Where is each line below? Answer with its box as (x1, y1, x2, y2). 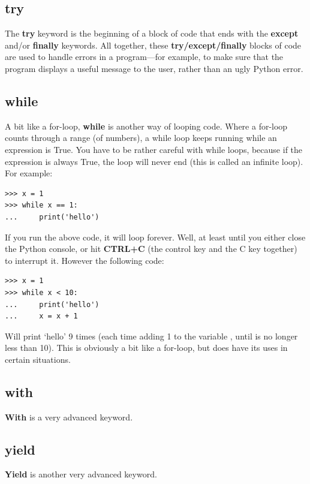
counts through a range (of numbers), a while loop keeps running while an (5, 131, 277, 144)
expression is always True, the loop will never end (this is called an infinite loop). (5, 155, 303, 167)
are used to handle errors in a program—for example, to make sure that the (5, 50, 284, 63)
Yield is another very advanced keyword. (5, 468, 157, 480)
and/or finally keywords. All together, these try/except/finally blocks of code (5, 38, 302, 51)
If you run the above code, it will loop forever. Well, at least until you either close (5, 230, 306, 243)
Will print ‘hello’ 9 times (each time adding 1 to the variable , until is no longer (5, 329, 298, 342)
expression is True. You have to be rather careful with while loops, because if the (5, 143, 303, 155)
